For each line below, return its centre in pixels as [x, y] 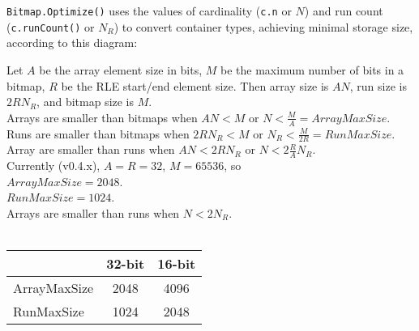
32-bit [126, 264]
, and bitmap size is [86, 102]
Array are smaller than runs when [91, 149]
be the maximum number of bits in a [312, 69]
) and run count [344, 11]
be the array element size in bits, [121, 69]
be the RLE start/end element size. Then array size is [195, 85]
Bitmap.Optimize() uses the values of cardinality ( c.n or [149, 11]
